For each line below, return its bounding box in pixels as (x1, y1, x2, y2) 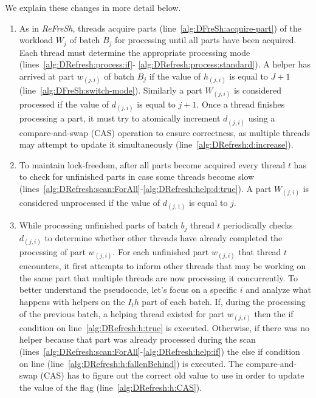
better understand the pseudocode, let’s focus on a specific (19, 283, 238, 296)
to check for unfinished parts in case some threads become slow (19, 170, 255, 183)
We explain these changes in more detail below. (5, 1, 181, 13)
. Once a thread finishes (196, 98, 285, 111)
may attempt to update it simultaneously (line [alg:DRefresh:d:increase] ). (19, 138, 294, 151)
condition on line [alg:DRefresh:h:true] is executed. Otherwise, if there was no (19, 321, 310, 334)
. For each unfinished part (112, 245, 209, 258)
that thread (238, 245, 281, 258)
